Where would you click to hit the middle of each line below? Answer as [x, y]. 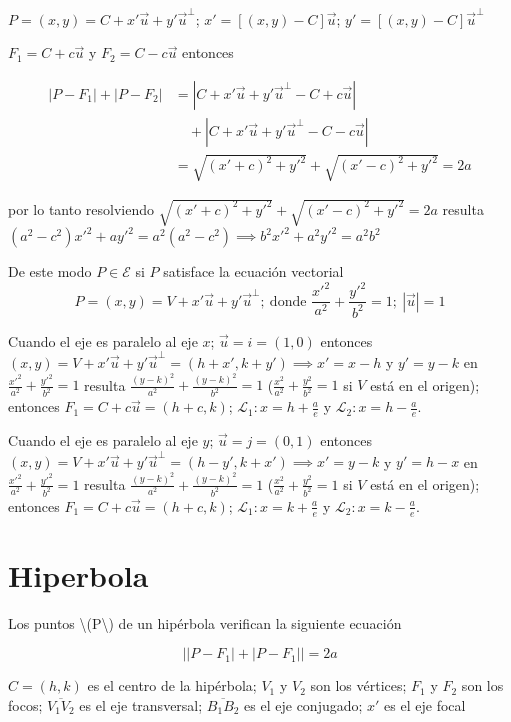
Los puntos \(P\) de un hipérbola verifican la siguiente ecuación [205, 622]
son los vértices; [358, 685]
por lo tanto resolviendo [81, 208]
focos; [25, 704]
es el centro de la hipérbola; [172, 685]
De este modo [50, 271]
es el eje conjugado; [303, 704]
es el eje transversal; [141, 704]
